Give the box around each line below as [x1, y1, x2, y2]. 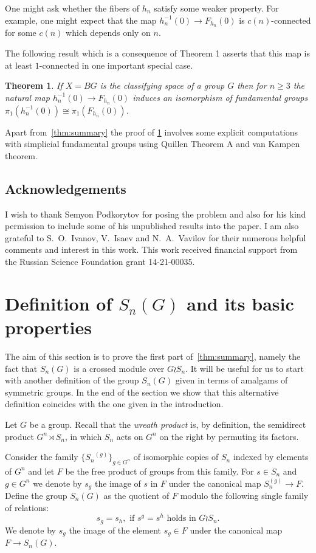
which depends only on [66, 26, 151, 39]
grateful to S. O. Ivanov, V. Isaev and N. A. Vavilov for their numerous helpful [5, 231, 306, 244]
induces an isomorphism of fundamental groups [132, 91, 308, 103]
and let [28, 464, 55, 477]
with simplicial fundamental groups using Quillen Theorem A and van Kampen [5, 137, 300, 150]
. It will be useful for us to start [185, 362, 304, 374]
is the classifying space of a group [100, 79, 225, 92]
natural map [5, 91, 50, 103]
